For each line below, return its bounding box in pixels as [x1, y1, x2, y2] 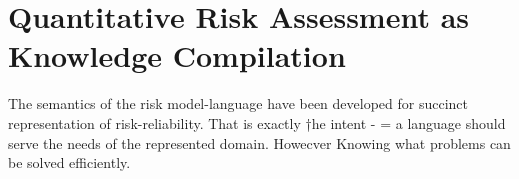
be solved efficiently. [8, 152, 131, 173]
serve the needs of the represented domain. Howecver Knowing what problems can [8, 132, 511, 153]
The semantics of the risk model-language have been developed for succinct [8, 93, 469, 114]
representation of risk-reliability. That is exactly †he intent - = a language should [8, 112, 506, 133]
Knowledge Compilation [8, 35, 346, 76]
